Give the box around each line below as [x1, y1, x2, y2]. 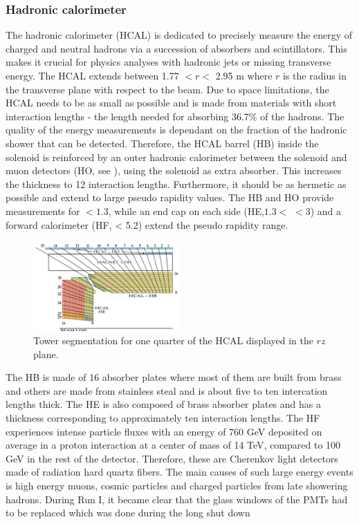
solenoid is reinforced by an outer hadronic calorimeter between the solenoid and [6, 149, 347, 164]
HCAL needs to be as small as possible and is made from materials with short [6, 95, 337, 110]
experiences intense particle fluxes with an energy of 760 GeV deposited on [6, 424, 322, 438]
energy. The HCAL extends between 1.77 [6, 68, 179, 82]
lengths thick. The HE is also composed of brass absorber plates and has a [6, 397, 321, 411]
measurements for [6, 203, 80, 218]
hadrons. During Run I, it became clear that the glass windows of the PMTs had [6, 492, 348, 506]
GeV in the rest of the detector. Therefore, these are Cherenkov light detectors [6, 451, 338, 465]
